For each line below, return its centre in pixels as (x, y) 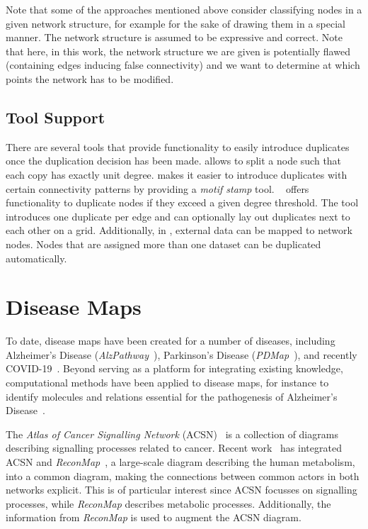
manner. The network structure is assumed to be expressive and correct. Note (174, 37)
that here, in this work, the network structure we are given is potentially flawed (178, 51)
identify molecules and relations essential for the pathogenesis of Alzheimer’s (172, 396)
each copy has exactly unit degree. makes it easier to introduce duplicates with (177, 174)
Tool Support (56, 117)
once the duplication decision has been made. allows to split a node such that (174, 161)
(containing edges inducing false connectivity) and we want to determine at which (183, 65)
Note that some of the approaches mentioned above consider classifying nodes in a (184, 9)
